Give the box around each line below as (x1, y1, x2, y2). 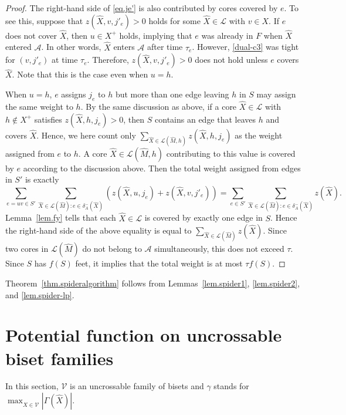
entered (5, 41, 32, 53)
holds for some (148, 14, 201, 26)
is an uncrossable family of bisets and (70, 380, 204, 392)
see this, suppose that (5, 14, 83, 26)
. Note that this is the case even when (12, 68, 148, 80)
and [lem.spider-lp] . (5, 288, 74, 301)
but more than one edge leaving (115, 88, 229, 100)
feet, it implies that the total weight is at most (75, 257, 243, 269)
